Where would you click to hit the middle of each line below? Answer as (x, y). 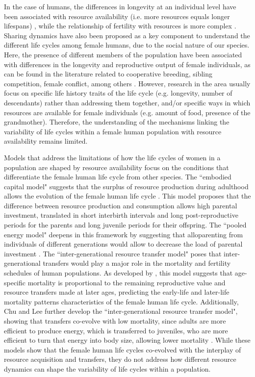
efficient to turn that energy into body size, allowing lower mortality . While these (127, 340)
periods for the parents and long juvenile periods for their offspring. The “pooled (125, 225)
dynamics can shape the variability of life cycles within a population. (107, 368)
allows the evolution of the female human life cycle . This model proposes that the (127, 196)
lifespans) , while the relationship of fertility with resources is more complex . (120, 26)
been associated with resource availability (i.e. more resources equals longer (117, 16)
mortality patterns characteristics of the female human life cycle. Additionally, (121, 301)
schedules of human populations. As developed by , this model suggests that (118, 273)
